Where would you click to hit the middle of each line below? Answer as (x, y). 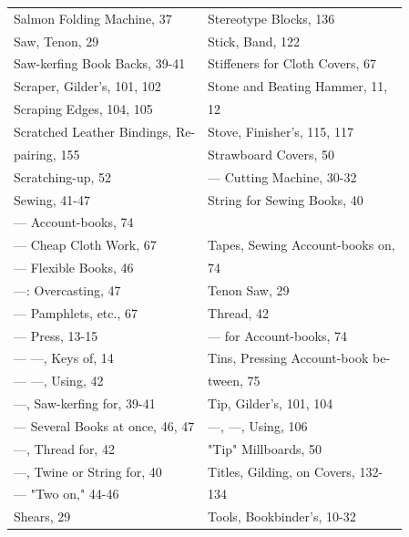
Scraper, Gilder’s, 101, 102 (87, 86)
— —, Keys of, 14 (64, 358)
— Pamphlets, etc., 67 (76, 312)
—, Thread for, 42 (64, 448)
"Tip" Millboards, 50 (265, 448)
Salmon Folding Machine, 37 (93, 18)
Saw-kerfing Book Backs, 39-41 (100, 63)
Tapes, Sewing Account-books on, (302, 245)
